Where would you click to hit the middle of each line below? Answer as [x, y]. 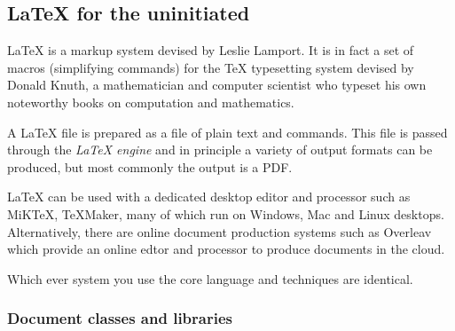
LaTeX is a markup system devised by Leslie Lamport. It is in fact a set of [211, 50]
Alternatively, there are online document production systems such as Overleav [220, 231]
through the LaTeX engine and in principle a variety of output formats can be [220, 150]
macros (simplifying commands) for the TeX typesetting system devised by [211, 67]
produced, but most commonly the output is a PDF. [150, 166]
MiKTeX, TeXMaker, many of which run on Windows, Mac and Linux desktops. [226, 213]
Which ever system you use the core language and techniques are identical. [210, 278]
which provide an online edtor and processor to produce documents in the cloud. [226, 249]
